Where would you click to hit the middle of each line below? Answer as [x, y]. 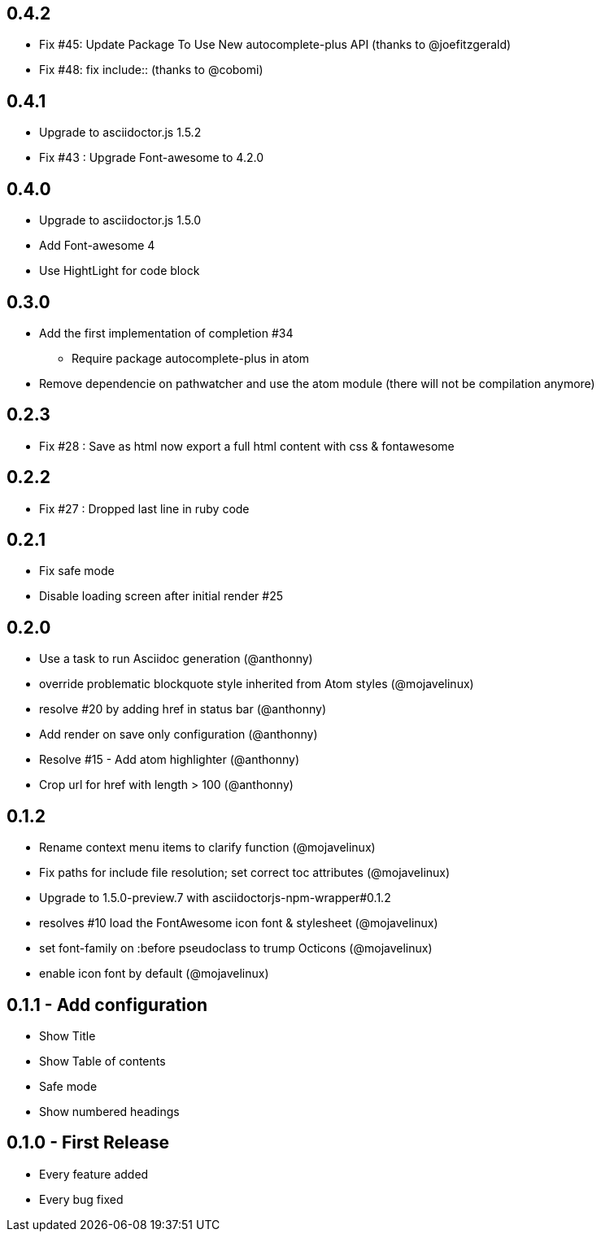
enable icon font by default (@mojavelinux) [154, 974]
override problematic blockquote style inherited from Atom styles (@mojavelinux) [257, 684]
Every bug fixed [81, 1199]
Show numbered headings [109, 1112]
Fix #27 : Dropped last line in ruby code [144, 508]
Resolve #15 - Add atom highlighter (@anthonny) [170, 760]
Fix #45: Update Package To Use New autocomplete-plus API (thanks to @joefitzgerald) [275, 45]
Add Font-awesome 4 [97, 246]
